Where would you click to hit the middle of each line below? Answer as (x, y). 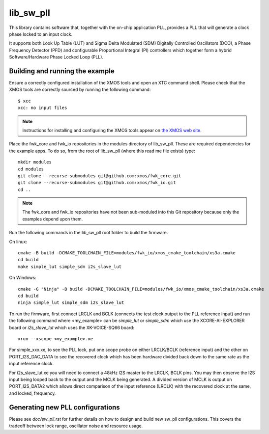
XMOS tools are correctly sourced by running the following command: (80, 90)
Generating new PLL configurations (64, 407)
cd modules (31, 169)
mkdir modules (35, 162)
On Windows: (23, 278)
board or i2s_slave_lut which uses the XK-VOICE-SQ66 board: (72, 327)
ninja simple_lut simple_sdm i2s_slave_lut (71, 303)
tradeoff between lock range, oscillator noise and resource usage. (76, 426)
